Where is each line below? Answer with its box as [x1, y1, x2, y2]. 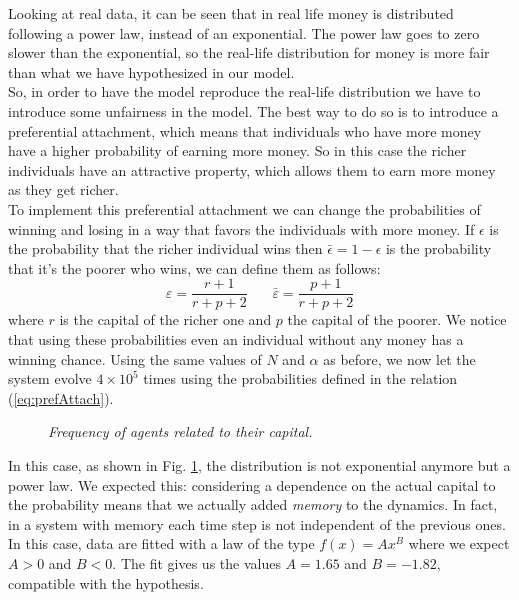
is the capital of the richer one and [59, 309, 272, 330]
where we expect [408, 533, 510, 554]
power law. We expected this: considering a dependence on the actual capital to [8, 474, 496, 495]
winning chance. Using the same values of [8, 348, 262, 369]
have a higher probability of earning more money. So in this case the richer [8, 140, 467, 161]
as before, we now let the [323, 348, 476, 369]
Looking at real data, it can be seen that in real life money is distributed [8, 3, 454, 23]
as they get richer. [8, 179, 119, 200]
